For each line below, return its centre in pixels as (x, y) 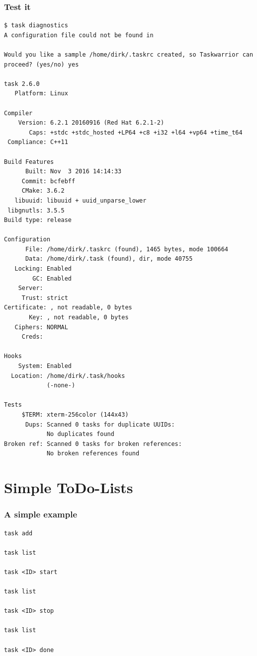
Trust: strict (45, 298)
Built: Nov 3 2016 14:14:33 (73, 172)
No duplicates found (80, 434)
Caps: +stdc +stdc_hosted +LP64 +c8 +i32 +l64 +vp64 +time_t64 (136, 132)
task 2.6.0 (22, 84)
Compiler (18, 113)
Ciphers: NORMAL (41, 327)
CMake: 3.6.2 (43, 191)
